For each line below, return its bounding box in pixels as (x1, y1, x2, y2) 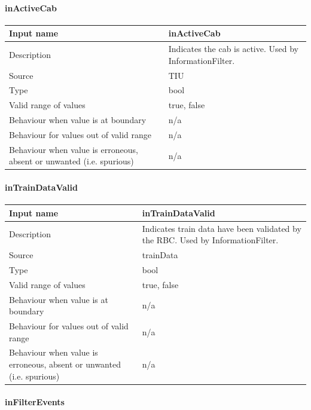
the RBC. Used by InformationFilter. (142, 234, 279, 246)
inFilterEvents (5, 396, 65, 408)
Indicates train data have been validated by (142, 222, 301, 234)
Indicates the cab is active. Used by (168, 42, 298, 55)
